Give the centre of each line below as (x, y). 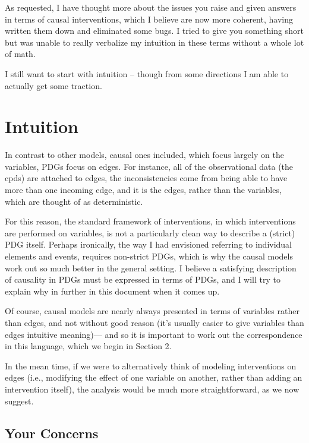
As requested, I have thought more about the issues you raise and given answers (151, 7)
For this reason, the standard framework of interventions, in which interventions (150, 221)
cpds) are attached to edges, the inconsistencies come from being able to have (146, 178)
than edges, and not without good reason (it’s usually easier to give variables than (154, 322)
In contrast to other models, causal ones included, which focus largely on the (144, 155)
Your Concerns (52, 433)
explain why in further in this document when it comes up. (112, 291)
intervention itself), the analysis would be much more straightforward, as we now (152, 389)
